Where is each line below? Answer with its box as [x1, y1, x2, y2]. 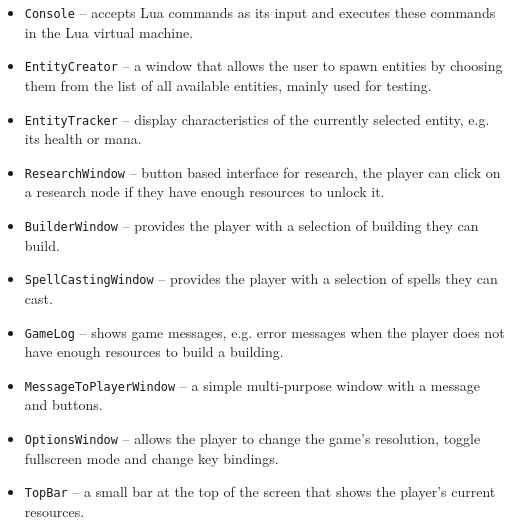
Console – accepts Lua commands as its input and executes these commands [24, 2, 496, 22]
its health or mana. [24, 128, 142, 149]
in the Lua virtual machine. [24, 21, 194, 42]
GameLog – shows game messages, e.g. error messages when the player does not [24, 321, 505, 342]
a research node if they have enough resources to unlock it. [24, 181, 385, 202]
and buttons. [24, 394, 103, 415]
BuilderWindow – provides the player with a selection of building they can [24, 215, 479, 235]
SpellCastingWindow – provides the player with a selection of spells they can [24, 268, 498, 289]
